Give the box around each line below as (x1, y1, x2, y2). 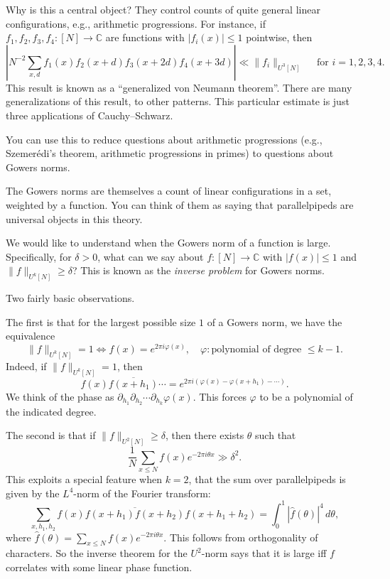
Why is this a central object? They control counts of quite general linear (6, 2, 320, 16)
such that (255, 428, 296, 443)
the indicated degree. (6, 404, 97, 418)
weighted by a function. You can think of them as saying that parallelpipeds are (6, 197, 354, 212)
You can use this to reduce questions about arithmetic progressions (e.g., (6, 131, 323, 146)
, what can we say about (97, 249, 204, 264)
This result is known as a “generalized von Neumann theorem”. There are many (6, 80, 352, 94)
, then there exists (165, 428, 244, 443)
